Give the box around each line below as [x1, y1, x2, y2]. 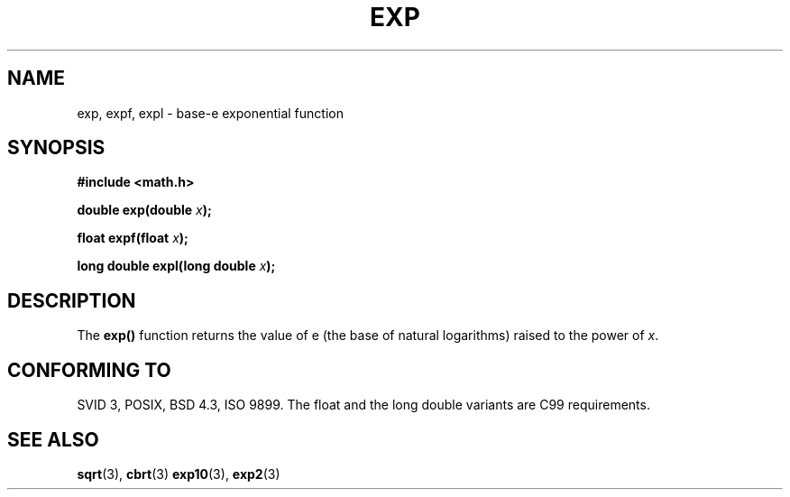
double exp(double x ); [77, 202, 212, 218]
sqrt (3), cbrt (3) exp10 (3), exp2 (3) [77, 465, 280, 482]
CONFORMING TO [7, 358, 171, 382]
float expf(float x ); [77, 230, 188, 246]
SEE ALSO [7, 428, 99, 451]
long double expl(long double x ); [77, 258, 276, 274]
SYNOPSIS [7, 136, 106, 160]
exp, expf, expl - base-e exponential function [77, 105, 344, 121]
